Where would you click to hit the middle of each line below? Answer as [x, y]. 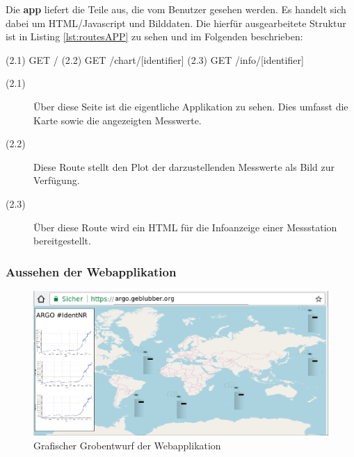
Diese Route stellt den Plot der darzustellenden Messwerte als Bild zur [184, 166]
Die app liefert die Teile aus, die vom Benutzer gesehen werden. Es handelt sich [176, 9]
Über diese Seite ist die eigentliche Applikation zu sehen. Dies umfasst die [191, 106]
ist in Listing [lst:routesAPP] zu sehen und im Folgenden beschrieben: [154, 36]
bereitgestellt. [62, 241]
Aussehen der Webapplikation [91, 271]
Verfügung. [57, 180]
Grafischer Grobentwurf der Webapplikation [127, 445]
